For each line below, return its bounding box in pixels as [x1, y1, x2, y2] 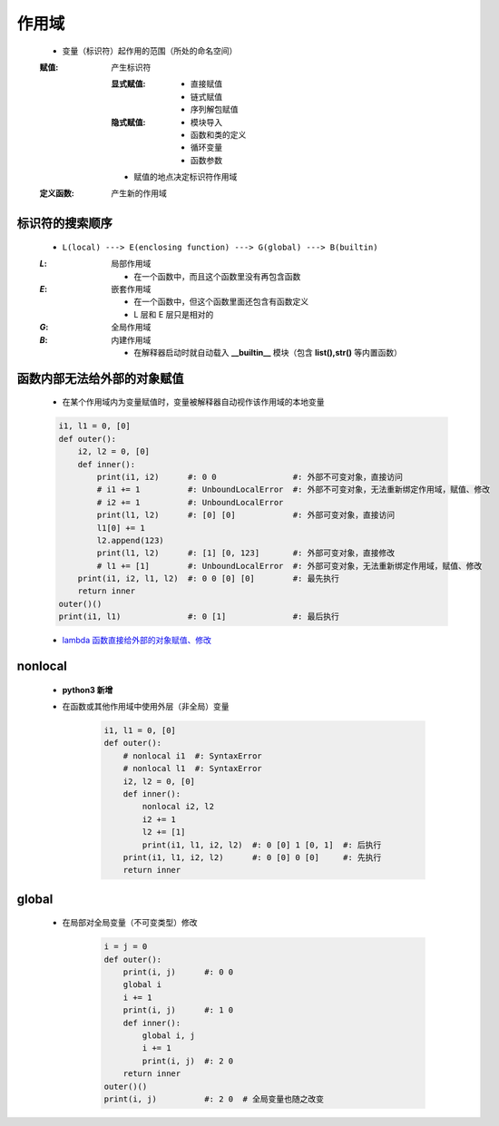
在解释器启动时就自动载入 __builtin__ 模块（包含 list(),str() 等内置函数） [133, 347, 403, 357]
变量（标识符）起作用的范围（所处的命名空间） [62, 45, 238, 56]
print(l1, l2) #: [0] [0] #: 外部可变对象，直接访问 [96, 510, 395, 521]
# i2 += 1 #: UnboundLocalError [96, 497, 284, 507]
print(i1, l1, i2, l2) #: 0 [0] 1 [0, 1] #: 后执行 [142, 839, 382, 850]
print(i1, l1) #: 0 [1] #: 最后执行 [58, 612, 339, 622]
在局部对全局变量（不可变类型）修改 [62, 917, 198, 928]
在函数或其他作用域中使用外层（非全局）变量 [62, 701, 230, 712]
